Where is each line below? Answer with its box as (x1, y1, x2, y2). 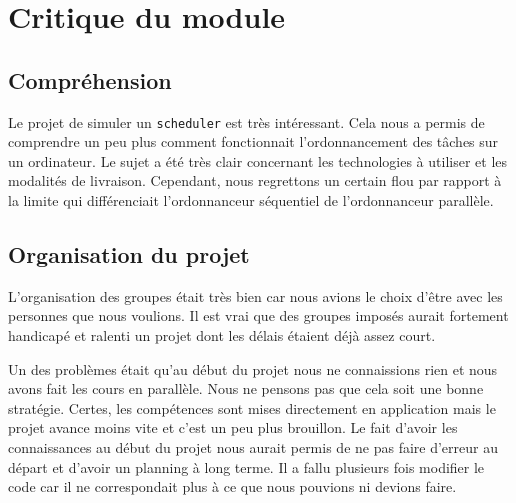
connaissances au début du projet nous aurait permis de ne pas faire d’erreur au (8, 436, 498, 457)
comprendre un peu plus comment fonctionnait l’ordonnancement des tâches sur (8, 131, 499, 152)
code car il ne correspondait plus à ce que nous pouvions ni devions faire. (8, 476, 457, 497)
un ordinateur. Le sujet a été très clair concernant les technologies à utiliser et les (8, 150, 507, 171)
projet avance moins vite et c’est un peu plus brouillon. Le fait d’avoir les (8, 417, 458, 438)
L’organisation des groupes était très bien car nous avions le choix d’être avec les (8, 285, 503, 306)
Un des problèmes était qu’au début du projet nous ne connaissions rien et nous (8, 358, 498, 379)
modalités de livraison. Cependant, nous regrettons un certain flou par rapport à (8, 170, 502, 191)
